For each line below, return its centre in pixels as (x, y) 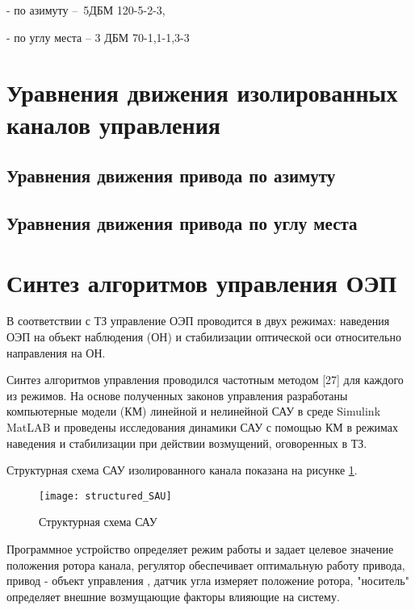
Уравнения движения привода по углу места (182, 222)
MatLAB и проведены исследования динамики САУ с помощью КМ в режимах (203, 427)
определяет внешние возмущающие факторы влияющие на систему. (173, 596)
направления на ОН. (56, 352)
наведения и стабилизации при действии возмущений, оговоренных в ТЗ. (187, 443)
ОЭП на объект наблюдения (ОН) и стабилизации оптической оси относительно (204, 337)
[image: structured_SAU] (105, 496)
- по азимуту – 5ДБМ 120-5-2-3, (86, 10)
